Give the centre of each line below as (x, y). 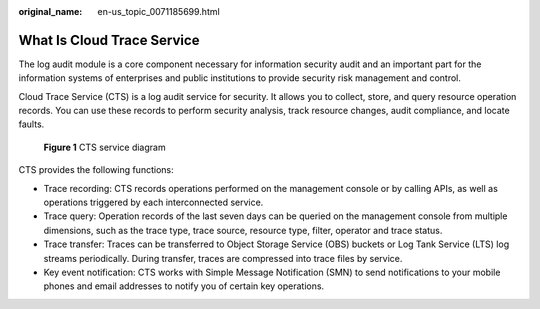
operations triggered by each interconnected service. (153, 202)
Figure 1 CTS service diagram (104, 147)
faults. (31, 124)
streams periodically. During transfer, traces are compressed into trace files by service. (223, 258)
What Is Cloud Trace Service (109, 40)
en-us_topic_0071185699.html (158, 11)
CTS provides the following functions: (96, 170)
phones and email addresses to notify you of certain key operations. (184, 286)
